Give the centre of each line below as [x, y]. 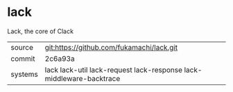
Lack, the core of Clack [41, 31]
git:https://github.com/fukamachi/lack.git [111, 47]
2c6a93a [60, 58]
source [22, 47]
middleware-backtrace [83, 78]
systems [24, 74]
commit [23, 58]
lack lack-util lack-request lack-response [113, 70]
